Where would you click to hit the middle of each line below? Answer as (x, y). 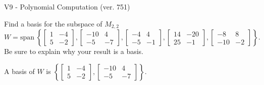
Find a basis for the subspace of (53, 23)
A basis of (19, 71)
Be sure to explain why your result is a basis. (74, 51)
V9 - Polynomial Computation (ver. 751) (67, 6)
